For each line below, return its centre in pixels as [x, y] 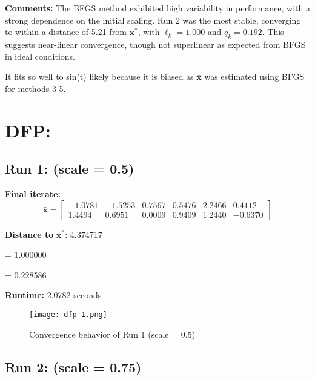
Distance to [29, 234]
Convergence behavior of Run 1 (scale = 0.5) [112, 334]
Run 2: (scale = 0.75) [73, 366]
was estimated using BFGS [254, 77]
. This [273, 32]
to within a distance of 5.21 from [66, 32]
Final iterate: [33, 193]
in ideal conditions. [40, 56]
